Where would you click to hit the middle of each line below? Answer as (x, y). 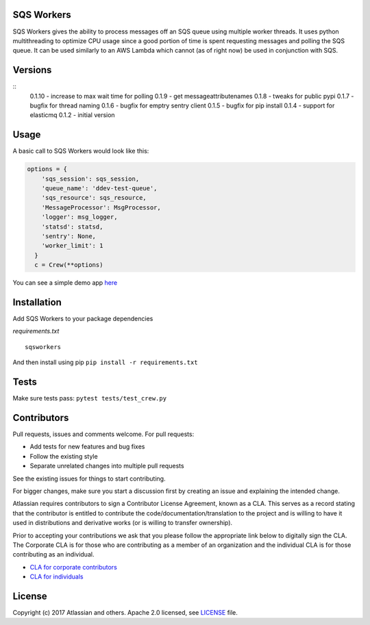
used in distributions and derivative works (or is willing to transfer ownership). (123, 523)
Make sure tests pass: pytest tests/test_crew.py (90, 398)
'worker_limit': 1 (72, 246)
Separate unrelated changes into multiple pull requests (107, 466)
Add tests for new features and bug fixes (87, 447)
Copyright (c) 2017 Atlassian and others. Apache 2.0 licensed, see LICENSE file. (125, 613)
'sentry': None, (69, 236)
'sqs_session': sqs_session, (90, 179)
